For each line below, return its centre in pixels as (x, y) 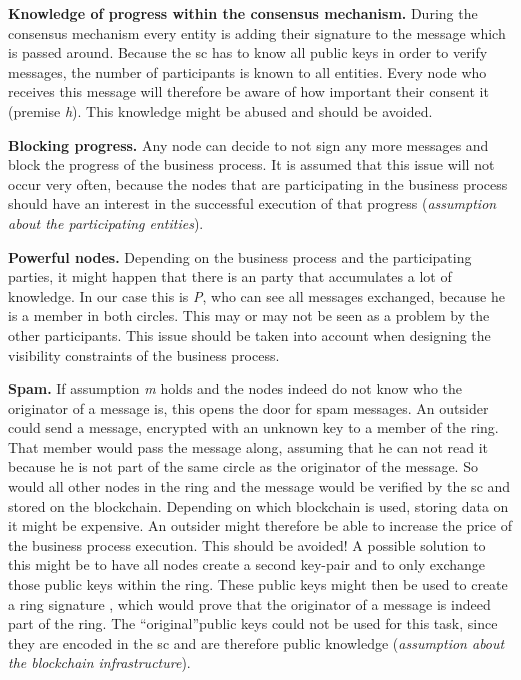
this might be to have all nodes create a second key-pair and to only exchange (247, 564)
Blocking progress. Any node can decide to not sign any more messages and (248, 144)
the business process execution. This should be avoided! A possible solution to (247, 544)
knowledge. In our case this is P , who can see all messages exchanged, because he (256, 295)
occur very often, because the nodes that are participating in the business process (258, 183)
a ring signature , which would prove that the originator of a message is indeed (249, 603)
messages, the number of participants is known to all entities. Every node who (247, 71)
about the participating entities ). (106, 222)
